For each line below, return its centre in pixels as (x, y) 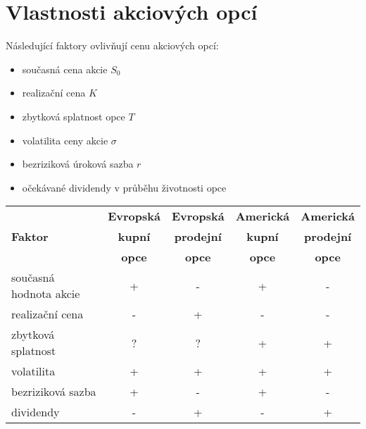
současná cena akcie (65, 69)
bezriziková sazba (54, 392)
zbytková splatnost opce (74, 116)
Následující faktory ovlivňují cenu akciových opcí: (112, 45)
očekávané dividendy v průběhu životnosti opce (124, 187)
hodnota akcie (46, 294)
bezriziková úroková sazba (78, 164)
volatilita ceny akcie (65, 140)
